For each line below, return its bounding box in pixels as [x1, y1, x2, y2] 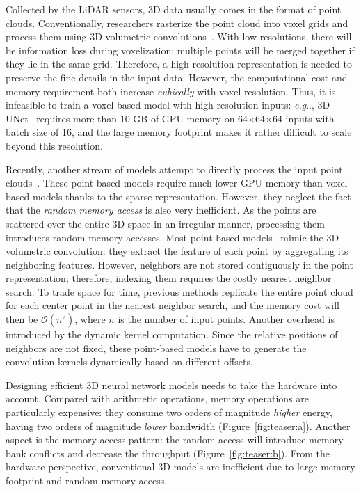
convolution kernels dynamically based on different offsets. [6, 354, 253, 369]
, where [74, 312, 106, 326]
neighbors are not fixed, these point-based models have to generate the [6, 340, 307, 355]
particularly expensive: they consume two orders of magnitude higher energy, [6, 405, 332, 420]
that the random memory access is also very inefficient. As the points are [6, 203, 316, 217]
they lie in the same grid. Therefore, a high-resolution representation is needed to [6, 56, 352, 71]
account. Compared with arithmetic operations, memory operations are [6, 391, 309, 406]
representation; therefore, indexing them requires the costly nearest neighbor [6, 271, 332, 285]
